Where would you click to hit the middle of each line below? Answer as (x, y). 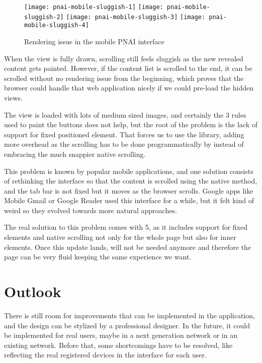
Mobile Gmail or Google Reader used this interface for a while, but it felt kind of (129, 200)
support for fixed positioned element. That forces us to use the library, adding (124, 134)
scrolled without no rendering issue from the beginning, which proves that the (124, 78)
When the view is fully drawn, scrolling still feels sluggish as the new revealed (124, 58)
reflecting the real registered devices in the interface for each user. (105, 355)
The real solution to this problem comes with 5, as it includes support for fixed (126, 227)
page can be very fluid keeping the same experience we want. (98, 257)
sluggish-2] (44, 17)
